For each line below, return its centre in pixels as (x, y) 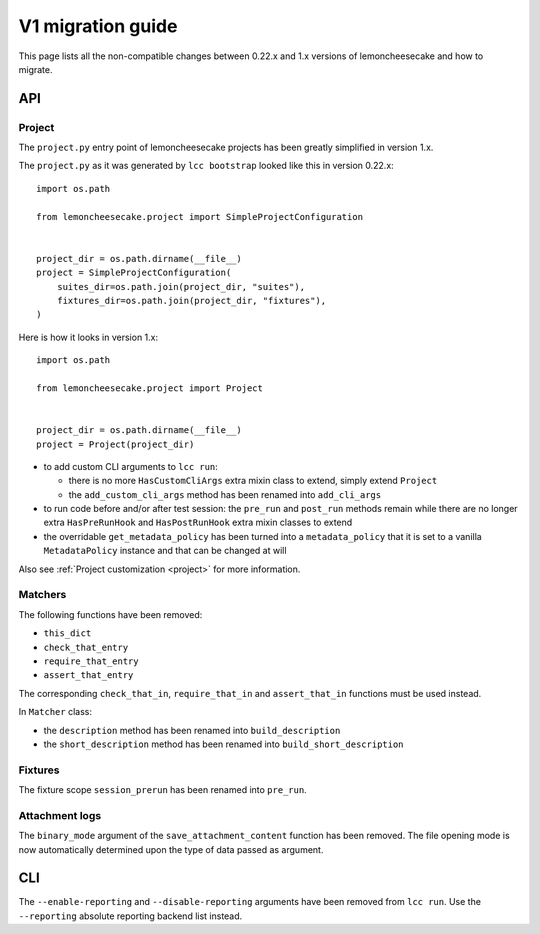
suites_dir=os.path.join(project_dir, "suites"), (180, 286)
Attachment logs (60, 815)
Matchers (42, 595)
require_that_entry (91, 661)
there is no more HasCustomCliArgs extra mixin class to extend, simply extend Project (253, 481)
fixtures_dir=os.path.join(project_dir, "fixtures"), (191, 300)
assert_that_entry (88, 675)
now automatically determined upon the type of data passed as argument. (171, 849)
